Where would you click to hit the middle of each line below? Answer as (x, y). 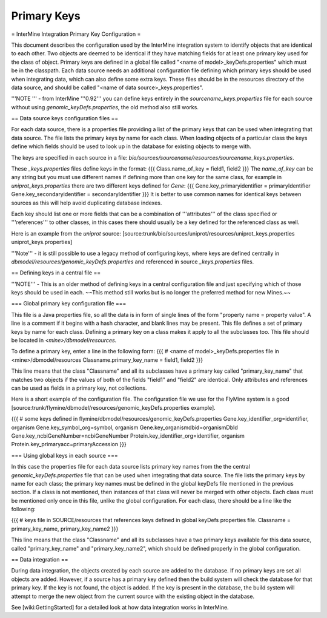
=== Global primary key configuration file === (69, 304)
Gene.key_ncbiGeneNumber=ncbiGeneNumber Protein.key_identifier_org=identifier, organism (128, 436)
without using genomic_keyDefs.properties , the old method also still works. (105, 107)
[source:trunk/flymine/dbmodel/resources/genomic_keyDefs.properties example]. (114, 407)
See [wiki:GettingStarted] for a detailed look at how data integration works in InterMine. (120, 607)
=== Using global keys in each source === (64, 455)
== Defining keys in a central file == (56, 273)
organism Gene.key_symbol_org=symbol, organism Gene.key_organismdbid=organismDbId (125, 427)
